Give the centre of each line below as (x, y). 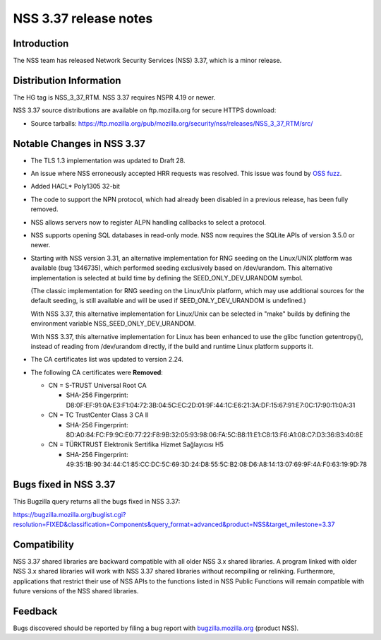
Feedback (35, 611)
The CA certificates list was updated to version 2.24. (107, 360)
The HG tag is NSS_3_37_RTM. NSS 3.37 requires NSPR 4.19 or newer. (114, 97)
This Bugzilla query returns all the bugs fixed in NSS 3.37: (97, 502)
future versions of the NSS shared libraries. (76, 591)
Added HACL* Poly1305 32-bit (75, 186)
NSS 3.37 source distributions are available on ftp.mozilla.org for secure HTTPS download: (145, 110)
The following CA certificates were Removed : (97, 372)
